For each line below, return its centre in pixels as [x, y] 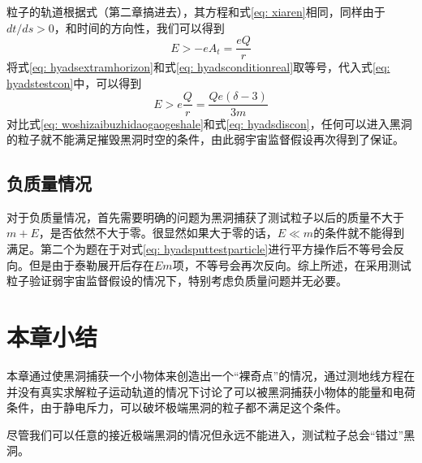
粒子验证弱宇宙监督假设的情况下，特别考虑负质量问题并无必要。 [177, 281]
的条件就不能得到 [359, 233]
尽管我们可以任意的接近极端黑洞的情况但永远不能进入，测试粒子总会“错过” [205, 434]
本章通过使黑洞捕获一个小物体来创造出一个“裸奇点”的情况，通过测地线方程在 [211, 375]
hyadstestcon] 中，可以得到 [74, 82]
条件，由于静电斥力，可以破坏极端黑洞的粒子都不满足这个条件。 [177, 407]
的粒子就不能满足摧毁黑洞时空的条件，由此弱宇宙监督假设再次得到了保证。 [205, 139]
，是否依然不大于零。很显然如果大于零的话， [158, 233]
